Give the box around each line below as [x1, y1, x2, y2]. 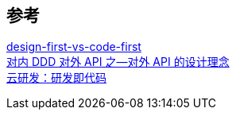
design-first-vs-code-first [6, 40, 141, 54]
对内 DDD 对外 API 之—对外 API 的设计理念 [6, 55, 230, 69]
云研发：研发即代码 [6, 71, 106, 85]
